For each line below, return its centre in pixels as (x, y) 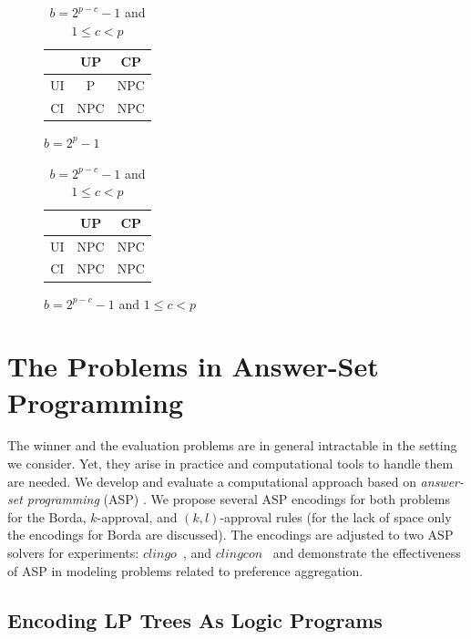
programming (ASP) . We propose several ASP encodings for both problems (239, 499)
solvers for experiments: (73, 552)
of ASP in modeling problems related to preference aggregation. (185, 570)
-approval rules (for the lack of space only (336, 516)
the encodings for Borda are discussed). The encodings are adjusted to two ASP (230, 535)
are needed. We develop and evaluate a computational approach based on (212, 481)
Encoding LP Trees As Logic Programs (195, 619)
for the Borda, (47, 516)
